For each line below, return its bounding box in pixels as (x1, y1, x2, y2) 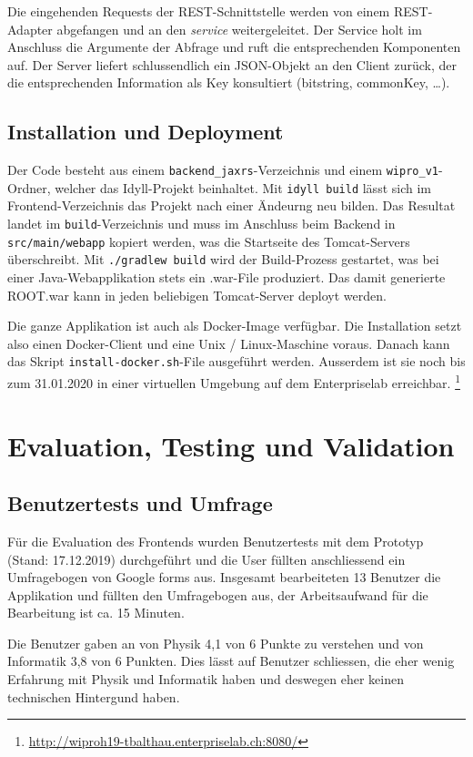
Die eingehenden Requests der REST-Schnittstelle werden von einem (7, 2, 390, 20)
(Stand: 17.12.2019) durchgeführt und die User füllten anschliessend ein (7, 549, 406, 568)
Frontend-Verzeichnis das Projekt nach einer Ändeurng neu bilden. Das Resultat (7, 196, 456, 215)
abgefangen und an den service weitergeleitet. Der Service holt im (56, 19, 422, 38)
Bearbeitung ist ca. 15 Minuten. (7, 603, 185, 622)
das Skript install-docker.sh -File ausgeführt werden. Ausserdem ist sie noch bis (7, 352, 466, 371)
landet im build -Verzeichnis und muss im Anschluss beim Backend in (7, 214, 396, 233)
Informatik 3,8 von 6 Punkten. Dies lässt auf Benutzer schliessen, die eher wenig (7, 651, 455, 670)
